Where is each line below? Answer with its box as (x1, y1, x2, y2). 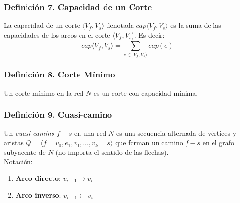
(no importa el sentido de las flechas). (55, 147, 169, 157)
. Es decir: (134, 29, 165, 40)
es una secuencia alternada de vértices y (116, 127, 237, 138)
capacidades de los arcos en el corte (4, 29, 110, 40)
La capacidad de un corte (4, 20, 80, 30)
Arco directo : (15, 173, 61, 183)
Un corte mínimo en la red (4, 87, 84, 98)
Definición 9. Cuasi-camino (4, 108, 112, 121)
